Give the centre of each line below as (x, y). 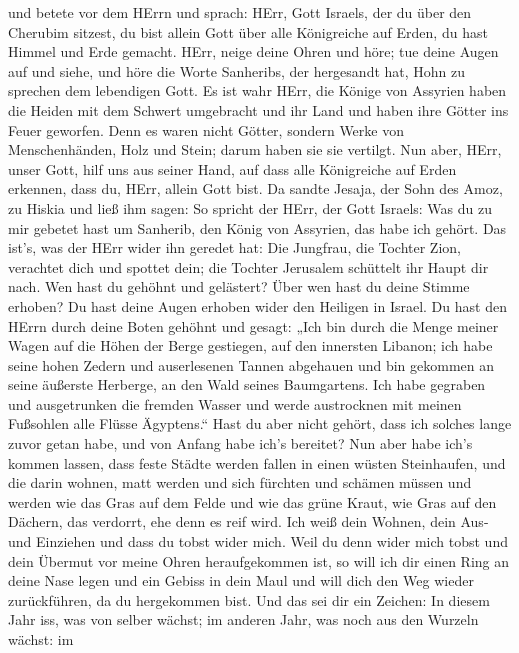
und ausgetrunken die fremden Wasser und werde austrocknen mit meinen (235, 403)
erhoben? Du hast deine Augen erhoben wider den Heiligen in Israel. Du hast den (257, 305)
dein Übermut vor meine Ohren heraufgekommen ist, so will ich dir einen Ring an (259, 560)
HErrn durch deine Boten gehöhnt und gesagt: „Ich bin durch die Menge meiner (253, 325)
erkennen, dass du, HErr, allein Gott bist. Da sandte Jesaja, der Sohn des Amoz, (255, 188)
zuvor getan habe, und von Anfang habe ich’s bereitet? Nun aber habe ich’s (240, 443)
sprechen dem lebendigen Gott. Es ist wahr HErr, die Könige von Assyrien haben (257, 90)
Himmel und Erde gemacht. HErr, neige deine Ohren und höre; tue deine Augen (253, 51)
